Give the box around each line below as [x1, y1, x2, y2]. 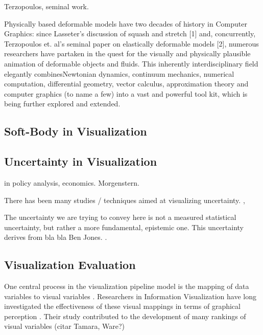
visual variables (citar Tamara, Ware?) [4, 321, 125, 331]
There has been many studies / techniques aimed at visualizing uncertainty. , [4, 194, 245, 205]
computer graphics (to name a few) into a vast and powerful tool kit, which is [4, 88, 248, 99]
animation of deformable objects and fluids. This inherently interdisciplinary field [4, 58, 258, 69]
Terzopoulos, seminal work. [4, 1, 89, 11]
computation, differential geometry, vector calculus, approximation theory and [4, 78, 249, 89]
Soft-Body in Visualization [4, 123, 147, 139]
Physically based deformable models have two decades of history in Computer [4, 18, 247, 29]
